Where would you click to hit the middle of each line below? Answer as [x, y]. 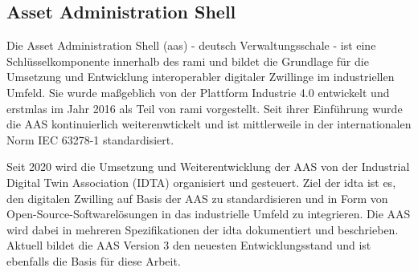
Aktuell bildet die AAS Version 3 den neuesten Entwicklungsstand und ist [189, 245]
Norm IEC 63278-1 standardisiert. [90, 139]
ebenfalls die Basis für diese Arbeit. [94, 260]
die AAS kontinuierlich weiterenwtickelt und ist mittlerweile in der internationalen [209, 124]
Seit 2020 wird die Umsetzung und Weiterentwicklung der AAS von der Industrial [208, 166]
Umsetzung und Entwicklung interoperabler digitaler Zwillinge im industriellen [201, 77]
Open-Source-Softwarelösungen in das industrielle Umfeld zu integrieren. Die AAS [209, 214]
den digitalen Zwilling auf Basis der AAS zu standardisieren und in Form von [197, 198]
